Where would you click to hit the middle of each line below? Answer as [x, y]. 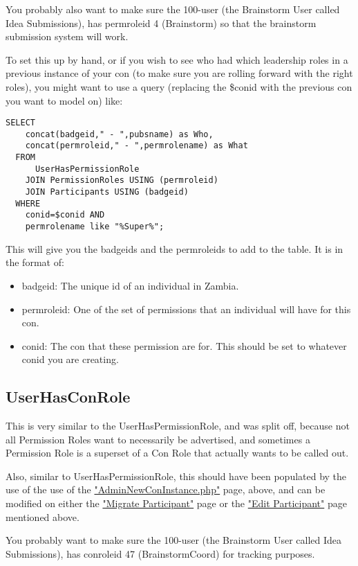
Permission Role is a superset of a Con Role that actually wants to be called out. [177, 453]
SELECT [20, 123]
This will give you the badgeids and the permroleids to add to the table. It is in [175, 248]
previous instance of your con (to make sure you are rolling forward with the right [179, 73]
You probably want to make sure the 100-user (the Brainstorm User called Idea [174, 540]
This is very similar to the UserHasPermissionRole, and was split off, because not [178, 426]
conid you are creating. [70, 359]
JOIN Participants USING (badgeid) [107, 192]
